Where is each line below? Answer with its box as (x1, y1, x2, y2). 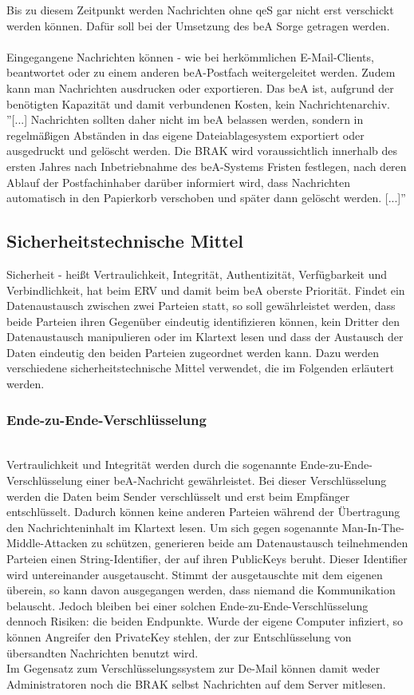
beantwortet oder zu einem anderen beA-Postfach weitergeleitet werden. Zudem (6, 64, 396, 81)
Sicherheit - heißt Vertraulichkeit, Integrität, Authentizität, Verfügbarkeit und (6, 265, 388, 282)
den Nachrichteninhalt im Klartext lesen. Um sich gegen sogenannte (6, 518, 338, 535)
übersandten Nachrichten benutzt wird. (6, 644, 199, 661)
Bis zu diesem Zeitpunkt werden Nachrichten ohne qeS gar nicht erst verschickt (6, 2, 394, 18)
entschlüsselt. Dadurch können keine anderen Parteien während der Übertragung (6, 503, 400, 520)
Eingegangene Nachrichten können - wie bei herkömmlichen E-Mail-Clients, (6, 48, 374, 65)
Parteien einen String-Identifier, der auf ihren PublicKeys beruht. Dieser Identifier (6, 550, 408, 567)
